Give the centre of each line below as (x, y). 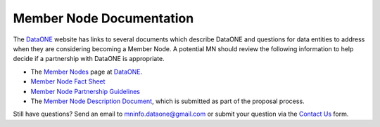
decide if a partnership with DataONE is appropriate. (89, 59)
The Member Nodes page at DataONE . (87, 72)
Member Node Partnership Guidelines (85, 91)
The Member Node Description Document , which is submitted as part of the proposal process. (168, 101)
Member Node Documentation (103, 18)
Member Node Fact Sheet (68, 81)
